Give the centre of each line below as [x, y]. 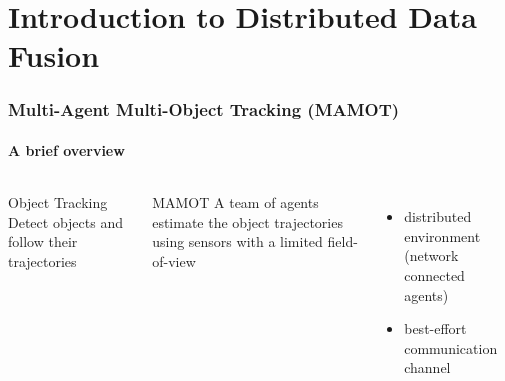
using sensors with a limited [237, 241]
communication [451, 347]
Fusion [54, 55]
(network [431, 255]
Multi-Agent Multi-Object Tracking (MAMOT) [204, 109]
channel [427, 367]
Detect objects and [65, 221]
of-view [174, 260]
